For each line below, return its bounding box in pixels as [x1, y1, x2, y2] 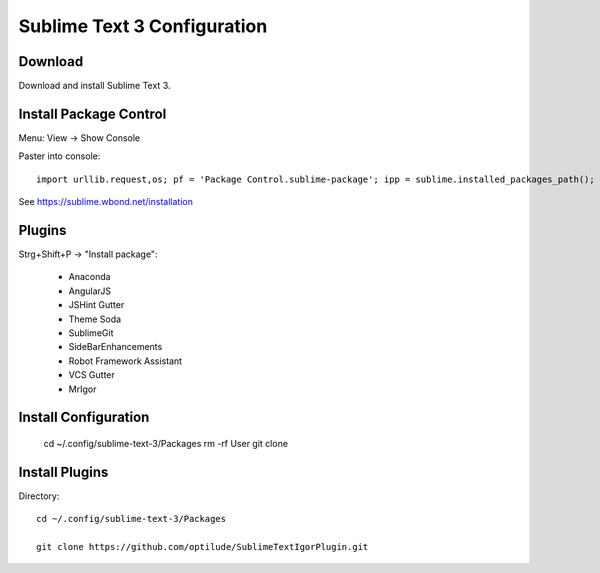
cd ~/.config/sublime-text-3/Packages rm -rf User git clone [43, 437, 289, 449]
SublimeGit [68, 327, 114, 339]
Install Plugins [18, 463, 109, 480]
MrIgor [68, 383, 97, 395]
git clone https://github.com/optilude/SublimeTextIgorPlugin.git [36, 541, 369, 553]
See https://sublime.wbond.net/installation [18, 196, 194, 208]
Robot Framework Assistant [68, 355, 183, 367]
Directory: [18, 490, 60, 502]
